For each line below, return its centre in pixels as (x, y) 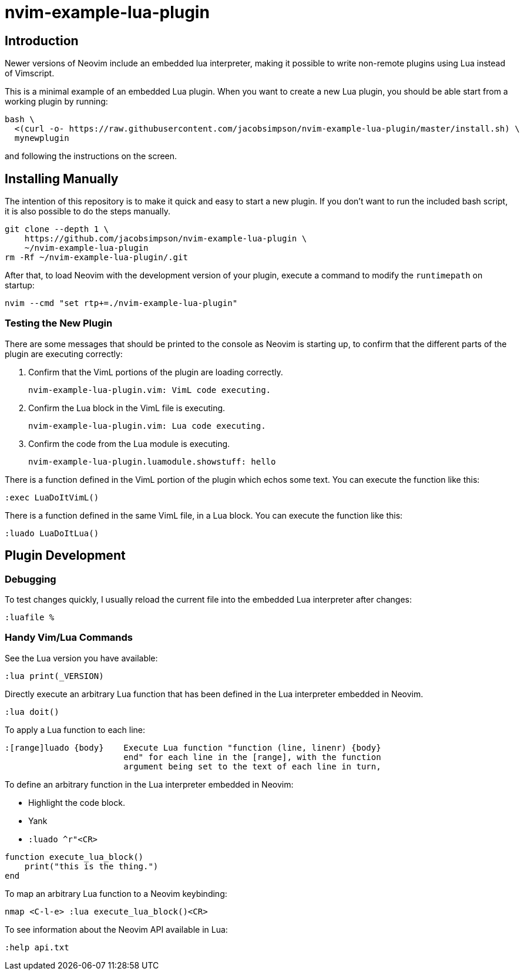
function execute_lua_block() (74, 857)
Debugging (31, 579)
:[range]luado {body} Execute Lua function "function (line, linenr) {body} (193, 747)
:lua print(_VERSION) (54, 676)
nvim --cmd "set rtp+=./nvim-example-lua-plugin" (121, 303)
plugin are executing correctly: (64, 354)
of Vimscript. (30, 73)
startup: (20, 285)
